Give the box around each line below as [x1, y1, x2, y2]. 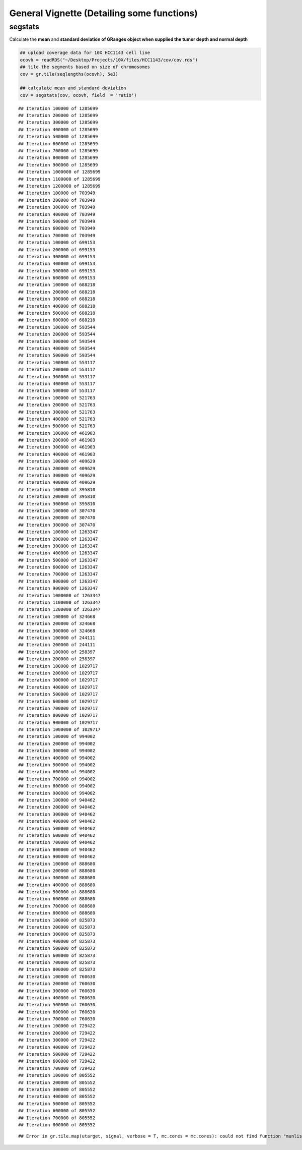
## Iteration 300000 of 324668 [18, 628, 96, 634]
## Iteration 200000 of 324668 [18, 621, 96, 626]
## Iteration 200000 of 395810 [18, 494, 96, 499]
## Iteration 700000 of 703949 [18, 233, 96, 238]
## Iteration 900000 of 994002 [18, 790, 96, 796]
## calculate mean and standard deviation [20, 85, 126, 91]
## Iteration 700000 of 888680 [18, 903, 96, 909]
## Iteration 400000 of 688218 [18, 303, 96, 309]
